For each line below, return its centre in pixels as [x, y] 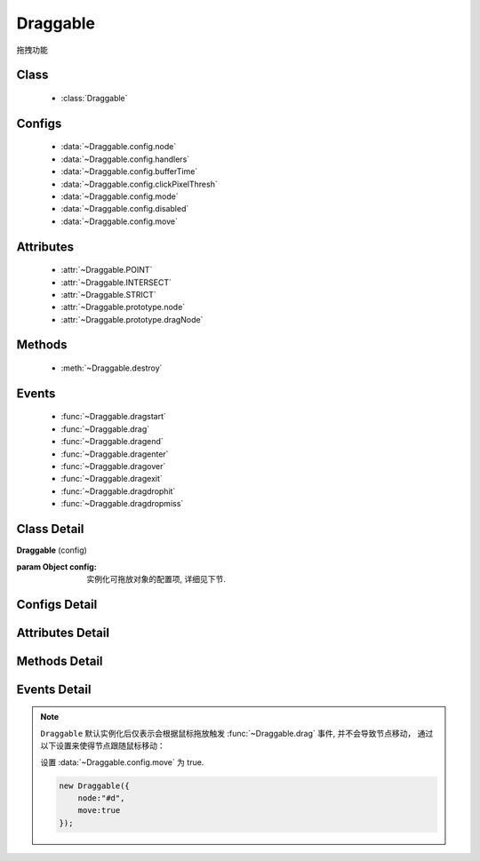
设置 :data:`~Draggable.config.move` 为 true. [122, 762]
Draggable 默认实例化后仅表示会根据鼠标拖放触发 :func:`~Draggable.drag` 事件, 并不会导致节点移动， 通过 [237, 733]
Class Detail [50, 529]
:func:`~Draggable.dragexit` [112, 479]
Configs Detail [57, 604]
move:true [99, 810]
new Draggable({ [95, 785]
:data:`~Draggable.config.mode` [120, 196]
